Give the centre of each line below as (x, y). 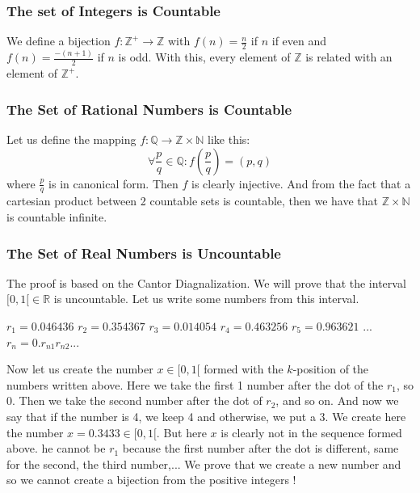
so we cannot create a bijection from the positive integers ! (151, 480)
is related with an (349, 57)
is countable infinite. (57, 217)
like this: (229, 139)
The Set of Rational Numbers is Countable (149, 109)
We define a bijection (59, 41)
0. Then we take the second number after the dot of (134, 400)
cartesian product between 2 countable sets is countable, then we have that (193, 201)
